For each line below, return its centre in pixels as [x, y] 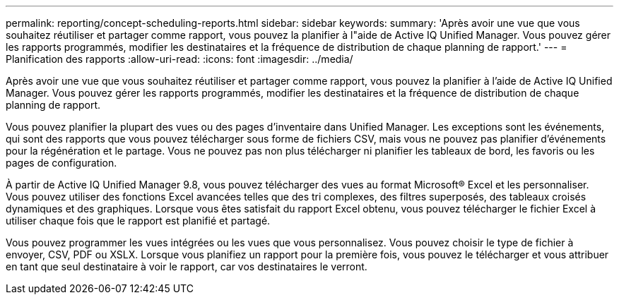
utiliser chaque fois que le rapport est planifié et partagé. [138, 221]
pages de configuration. [61, 163]
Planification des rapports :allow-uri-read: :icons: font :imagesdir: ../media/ [179, 59]
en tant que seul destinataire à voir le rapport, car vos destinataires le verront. [187, 266]
